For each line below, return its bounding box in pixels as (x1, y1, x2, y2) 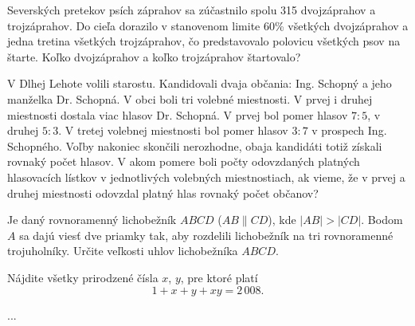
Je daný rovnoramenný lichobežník (7, 211, 177, 228)
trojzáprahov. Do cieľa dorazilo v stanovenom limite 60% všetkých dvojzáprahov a (7, 17, 409, 33)
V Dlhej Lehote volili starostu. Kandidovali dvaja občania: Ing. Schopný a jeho (7, 75, 392, 92)
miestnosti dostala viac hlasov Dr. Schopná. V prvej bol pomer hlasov (7, 106, 348, 123)
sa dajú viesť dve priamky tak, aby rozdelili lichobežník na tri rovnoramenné (19, 226, 393, 243)
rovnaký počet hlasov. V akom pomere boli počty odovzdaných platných (7, 153, 360, 170)
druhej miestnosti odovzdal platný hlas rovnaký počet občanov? (7, 184, 319, 201)
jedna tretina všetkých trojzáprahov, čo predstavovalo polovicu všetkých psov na (7, 33, 401, 49)
